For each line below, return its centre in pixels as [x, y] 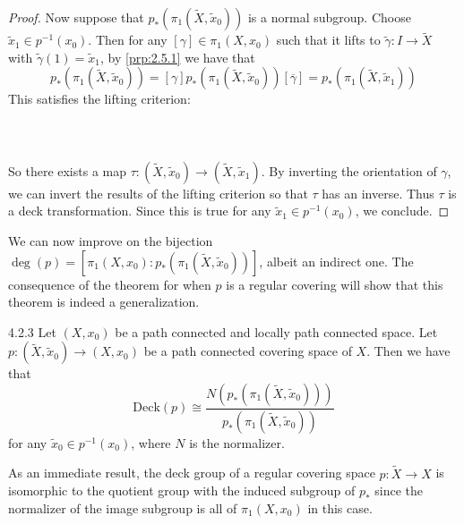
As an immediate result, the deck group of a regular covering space [192, 473]
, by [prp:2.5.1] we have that [178, 57]
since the [399, 490]
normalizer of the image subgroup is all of [123, 507]
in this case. [340, 507]
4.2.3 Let [32, 331]
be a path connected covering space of [248, 351]
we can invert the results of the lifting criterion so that [158, 193]
